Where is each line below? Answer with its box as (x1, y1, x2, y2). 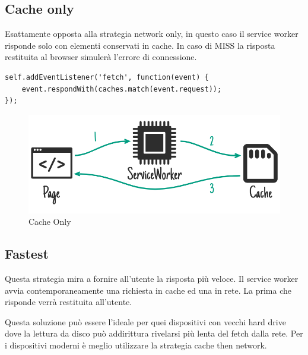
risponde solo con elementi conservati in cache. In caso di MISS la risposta (5, 39, 275, 51)
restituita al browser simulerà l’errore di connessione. (5, 51, 197, 63)
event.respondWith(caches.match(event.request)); (21, 84, 222, 93)
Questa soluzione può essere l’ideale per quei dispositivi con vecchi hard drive (5, 315, 286, 328)
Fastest (5, 244, 49, 263)
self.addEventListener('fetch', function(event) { (5, 73, 209, 81)
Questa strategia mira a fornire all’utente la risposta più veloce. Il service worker (5, 272, 299, 285)
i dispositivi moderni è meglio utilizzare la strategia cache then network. (5, 338, 267, 351)
